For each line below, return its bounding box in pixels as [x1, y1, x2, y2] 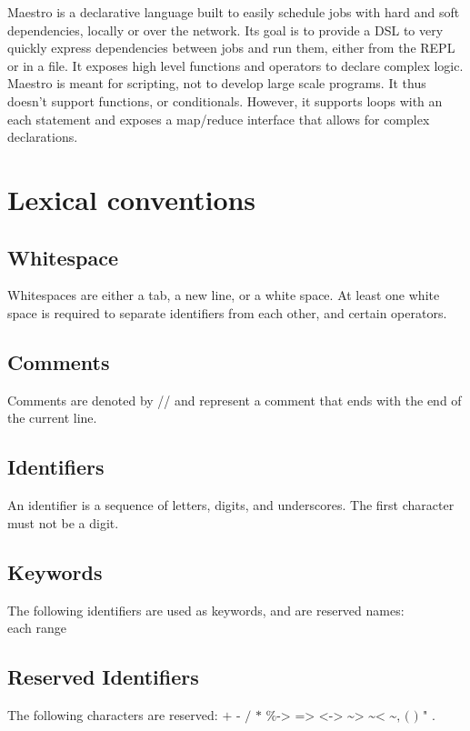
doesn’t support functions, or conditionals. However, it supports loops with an [7, 91, 443, 110]
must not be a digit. [7, 513, 119, 532]
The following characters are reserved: [7, 705, 218, 724]
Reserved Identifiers [7, 663, 199, 691]
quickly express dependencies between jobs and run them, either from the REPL [7, 38, 455, 57]
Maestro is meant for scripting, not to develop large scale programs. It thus [7, 74, 426, 93]
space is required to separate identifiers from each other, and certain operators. [7, 303, 447, 322]
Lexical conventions [7, 180, 256, 217]
